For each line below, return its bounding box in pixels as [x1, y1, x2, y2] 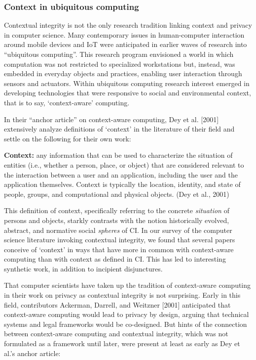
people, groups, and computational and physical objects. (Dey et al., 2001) [4, 188, 229, 199]
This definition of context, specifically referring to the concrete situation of [4, 205, 229, 216]
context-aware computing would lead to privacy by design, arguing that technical [4, 309, 249, 319]
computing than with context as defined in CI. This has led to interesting [4, 254, 226, 264]
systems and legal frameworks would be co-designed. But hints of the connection [4, 318, 247, 329]
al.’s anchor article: [4, 348, 61, 358]
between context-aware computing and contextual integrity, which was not [4, 328, 228, 339]
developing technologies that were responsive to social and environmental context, [4, 88, 251, 98]
